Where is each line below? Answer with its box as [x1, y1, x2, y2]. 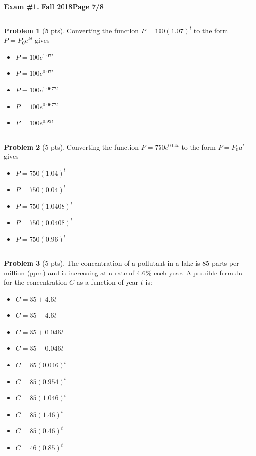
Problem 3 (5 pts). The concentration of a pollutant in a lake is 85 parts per [4, 257, 239, 268]
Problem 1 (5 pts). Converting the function [4, 25, 139, 35]
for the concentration [4, 277, 67, 287]
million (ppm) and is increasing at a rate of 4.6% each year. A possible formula [4, 267, 243, 277]
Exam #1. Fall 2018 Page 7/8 [4, 1, 104, 11]
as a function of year [76, 277, 139, 287]
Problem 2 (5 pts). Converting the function [4, 141, 139, 152]
